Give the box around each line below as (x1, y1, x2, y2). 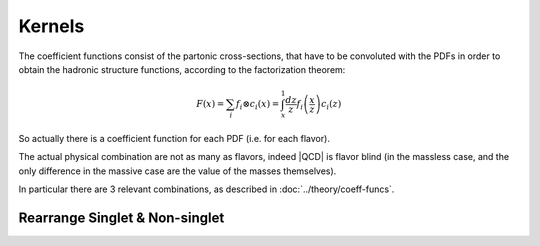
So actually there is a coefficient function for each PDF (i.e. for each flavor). (18, 132, 330, 144)
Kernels (18, 15, 85, 37)
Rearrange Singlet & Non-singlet (18, 209, 225, 226)
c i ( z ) (320, 98, 342, 112)
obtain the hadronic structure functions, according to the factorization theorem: (18, 63, 346, 75)
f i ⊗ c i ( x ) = (235, 98, 280, 112)
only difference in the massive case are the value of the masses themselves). (18, 165, 337, 177)
